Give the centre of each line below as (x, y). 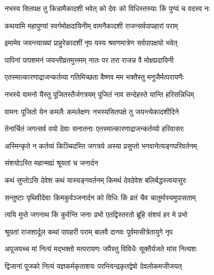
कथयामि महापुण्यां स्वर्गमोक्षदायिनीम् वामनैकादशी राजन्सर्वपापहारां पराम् (91, 25)
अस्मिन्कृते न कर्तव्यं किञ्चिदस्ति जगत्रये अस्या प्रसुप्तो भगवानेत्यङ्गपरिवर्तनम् (101, 145)
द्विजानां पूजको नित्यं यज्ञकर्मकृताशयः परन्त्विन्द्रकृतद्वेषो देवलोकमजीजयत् (93, 266)
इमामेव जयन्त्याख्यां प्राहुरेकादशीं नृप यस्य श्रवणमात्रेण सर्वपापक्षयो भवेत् (91, 43)
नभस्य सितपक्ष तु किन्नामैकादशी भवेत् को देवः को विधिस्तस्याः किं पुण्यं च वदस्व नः (107, 8)
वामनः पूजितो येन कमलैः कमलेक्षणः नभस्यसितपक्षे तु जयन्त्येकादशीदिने (92, 111)
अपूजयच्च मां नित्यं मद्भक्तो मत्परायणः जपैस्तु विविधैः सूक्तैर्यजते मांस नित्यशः (101, 249)
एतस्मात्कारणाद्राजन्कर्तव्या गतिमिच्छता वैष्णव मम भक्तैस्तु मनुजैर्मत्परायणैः (94, 77)
